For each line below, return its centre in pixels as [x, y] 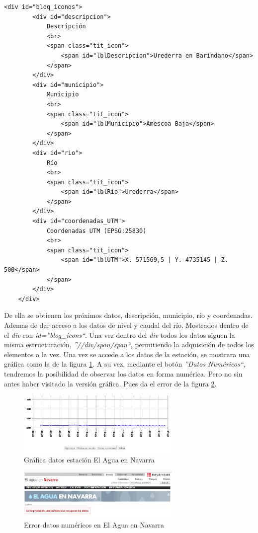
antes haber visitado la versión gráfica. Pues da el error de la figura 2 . [110, 383]
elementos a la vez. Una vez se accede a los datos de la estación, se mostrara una [127, 354]
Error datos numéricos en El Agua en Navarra [94, 524]
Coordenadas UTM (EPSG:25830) [96, 231]
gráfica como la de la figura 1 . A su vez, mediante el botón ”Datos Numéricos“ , [125, 364]
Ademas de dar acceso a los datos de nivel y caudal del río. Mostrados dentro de [126, 325]
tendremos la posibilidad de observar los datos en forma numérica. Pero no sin [123, 373]
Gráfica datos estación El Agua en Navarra [89, 460]
